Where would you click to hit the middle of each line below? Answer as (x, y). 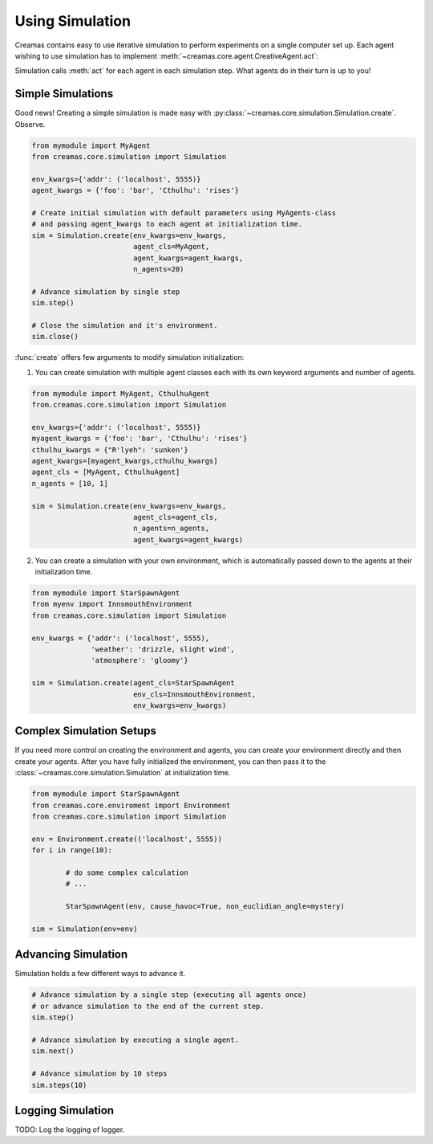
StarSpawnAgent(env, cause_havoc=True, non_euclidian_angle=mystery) (205, 907)
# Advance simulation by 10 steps (99, 1074)
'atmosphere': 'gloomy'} (140, 660)
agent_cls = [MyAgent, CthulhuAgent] (106, 472)
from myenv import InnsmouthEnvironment (112, 604)
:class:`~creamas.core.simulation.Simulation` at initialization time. (123, 773)
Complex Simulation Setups (85, 731)
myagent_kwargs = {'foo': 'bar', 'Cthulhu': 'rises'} (140, 439)
